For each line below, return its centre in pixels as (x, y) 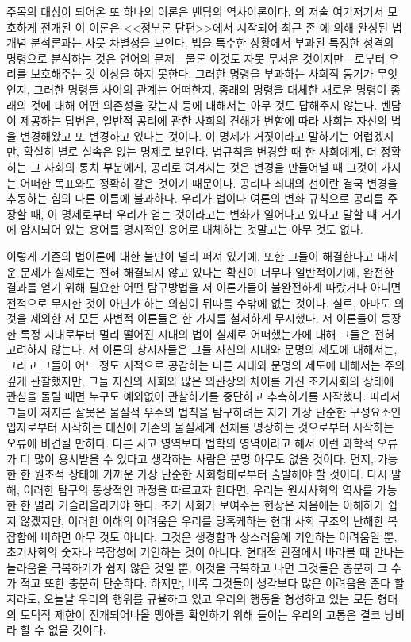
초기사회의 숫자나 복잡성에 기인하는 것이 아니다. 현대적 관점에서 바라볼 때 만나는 (205, 552)
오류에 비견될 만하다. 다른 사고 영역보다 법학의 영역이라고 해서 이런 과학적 (190, 443)
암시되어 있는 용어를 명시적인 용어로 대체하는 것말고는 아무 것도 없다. (192, 229)
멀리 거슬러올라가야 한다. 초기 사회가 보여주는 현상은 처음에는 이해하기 (209, 505)
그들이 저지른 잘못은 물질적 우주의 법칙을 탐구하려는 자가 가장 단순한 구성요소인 (204, 411)
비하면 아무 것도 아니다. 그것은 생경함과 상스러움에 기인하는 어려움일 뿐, (219, 536)
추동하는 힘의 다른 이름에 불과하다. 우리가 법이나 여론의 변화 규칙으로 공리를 (195, 198)
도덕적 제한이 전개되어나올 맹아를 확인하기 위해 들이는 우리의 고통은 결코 (200, 614)
